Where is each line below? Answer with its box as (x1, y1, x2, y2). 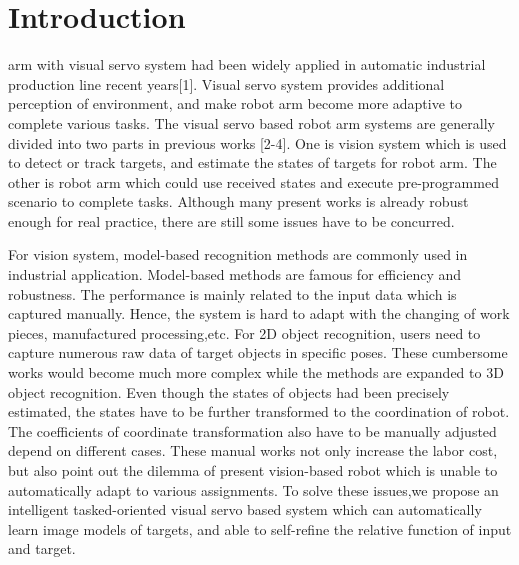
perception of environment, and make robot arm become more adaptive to (8, 93, 463, 114)
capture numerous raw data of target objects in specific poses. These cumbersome (8, 342, 508, 363)
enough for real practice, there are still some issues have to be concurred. (8, 210, 455, 231)
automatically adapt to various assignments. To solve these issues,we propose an (8, 479, 499, 500)
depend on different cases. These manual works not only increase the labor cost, (8, 440, 498, 461)
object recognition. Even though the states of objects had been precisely (8, 381, 450, 402)
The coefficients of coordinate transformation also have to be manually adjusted (8, 420, 497, 441)
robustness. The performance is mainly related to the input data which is (8, 283, 457, 304)
